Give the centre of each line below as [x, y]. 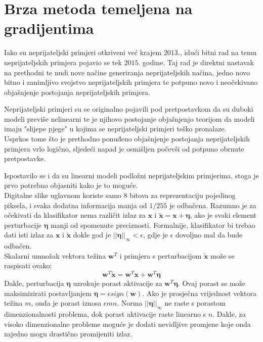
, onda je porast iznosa [66, 303]
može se [223, 255]
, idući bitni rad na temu [218, 52]
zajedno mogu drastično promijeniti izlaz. [68, 334]
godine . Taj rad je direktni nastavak [199, 62]
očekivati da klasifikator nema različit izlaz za [75, 215]
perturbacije [23, 225]
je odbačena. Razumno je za [213, 205]
